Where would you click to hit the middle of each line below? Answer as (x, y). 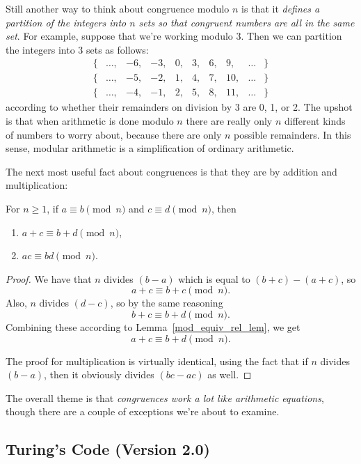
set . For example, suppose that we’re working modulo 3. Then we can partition (174, 36)
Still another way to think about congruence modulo (118, 8)
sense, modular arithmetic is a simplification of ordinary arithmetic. (150, 148)
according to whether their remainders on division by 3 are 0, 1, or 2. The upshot (179, 107)
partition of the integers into (66, 22)
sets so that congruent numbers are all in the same (247, 22)
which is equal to (214, 278)
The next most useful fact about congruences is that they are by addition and (171, 171)
